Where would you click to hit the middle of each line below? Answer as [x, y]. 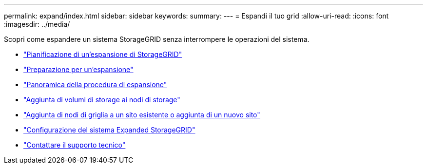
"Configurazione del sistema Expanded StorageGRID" [109, 130]
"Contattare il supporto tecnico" [75, 145]
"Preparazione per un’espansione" [78, 69]
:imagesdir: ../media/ [37, 24]
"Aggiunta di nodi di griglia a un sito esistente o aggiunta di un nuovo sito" [142, 115]
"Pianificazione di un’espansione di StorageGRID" [103, 54]
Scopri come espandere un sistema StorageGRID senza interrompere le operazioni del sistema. [157, 39]
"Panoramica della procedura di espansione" [95, 84]
